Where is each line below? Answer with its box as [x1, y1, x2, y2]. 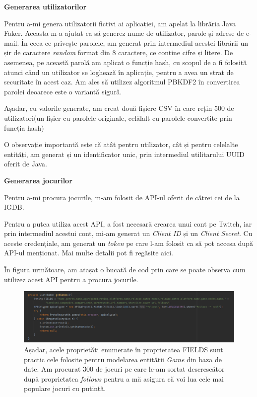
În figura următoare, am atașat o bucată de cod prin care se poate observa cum [4, 264, 246, 275]
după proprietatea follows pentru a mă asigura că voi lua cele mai [24, 373, 224, 384]
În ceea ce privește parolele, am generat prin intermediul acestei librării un [21, 37, 248, 48]
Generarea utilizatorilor [4, 1, 87, 11]
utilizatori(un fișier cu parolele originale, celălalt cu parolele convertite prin [4, 112, 232, 123]
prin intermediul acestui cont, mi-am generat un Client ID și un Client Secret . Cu [4, 228, 253, 238]
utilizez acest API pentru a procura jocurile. [4, 274, 138, 284]
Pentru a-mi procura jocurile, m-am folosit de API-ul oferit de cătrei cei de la [4, 192, 240, 202]
